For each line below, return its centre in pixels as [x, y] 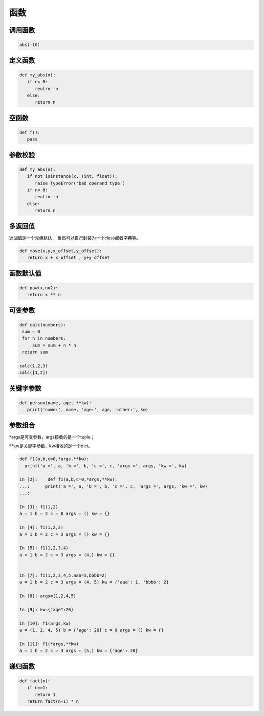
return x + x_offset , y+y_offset [68, 258]
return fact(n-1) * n [53, 701]
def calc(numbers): [43, 325]
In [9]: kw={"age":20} [46, 610]
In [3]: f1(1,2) [39, 507]
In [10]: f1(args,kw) [45, 623]
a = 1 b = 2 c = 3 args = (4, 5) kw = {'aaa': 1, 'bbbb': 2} [94, 582]
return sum [35, 352]
